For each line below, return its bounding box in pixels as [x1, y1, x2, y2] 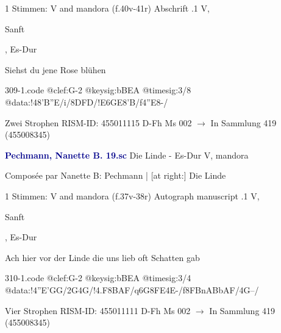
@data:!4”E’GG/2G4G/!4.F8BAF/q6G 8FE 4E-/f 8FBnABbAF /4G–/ [5, 283, 259, 296]
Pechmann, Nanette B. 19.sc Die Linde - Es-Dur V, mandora [5, 148, 249, 161]
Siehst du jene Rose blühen [5, 63, 106, 76]
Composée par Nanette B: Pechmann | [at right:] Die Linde [5, 169, 226, 182]
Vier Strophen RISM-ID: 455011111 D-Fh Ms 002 [5, 304, 191, 317]
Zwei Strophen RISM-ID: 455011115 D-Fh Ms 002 [5, 116, 192, 129]
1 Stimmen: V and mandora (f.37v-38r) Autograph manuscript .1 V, [5, 189, 260, 202]
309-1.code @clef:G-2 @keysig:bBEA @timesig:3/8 [5, 84, 191, 96]
